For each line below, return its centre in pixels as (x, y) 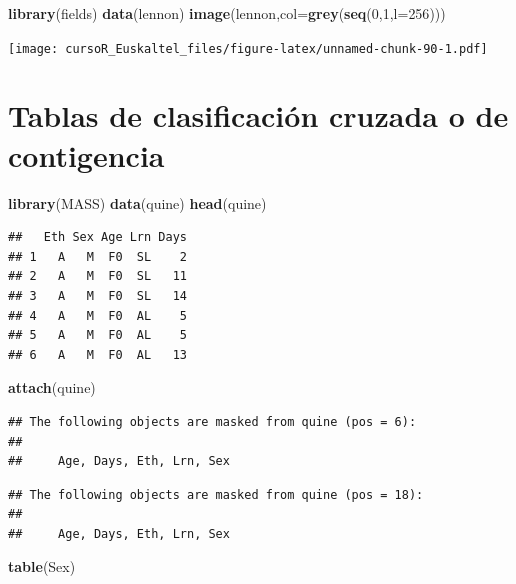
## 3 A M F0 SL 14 (97, 295)
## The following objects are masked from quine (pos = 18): (216, 494)
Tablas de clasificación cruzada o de (258, 115)
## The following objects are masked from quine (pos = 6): (212, 421)
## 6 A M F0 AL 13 (97, 354)
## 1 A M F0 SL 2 (97, 256)
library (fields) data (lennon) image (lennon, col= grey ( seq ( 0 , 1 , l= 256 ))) (227, 13)
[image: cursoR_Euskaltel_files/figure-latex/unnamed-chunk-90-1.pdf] (248, 48)
